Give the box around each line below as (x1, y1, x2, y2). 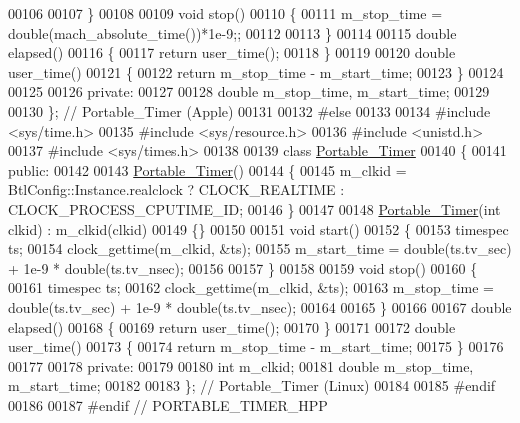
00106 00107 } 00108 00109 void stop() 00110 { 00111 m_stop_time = (8, 3, 443, 23)
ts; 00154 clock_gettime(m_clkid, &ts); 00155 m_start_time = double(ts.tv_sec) (8, 238, 512, 259)
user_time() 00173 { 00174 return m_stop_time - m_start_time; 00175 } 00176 (8, 336, 504, 357)
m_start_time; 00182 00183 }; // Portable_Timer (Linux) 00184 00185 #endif (8, 375, 496, 396)
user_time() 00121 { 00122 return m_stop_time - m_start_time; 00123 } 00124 (8, 61, 504, 82)
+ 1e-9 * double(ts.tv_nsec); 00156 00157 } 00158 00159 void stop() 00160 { (8, 257, 478, 278)
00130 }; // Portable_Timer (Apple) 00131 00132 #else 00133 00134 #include (8, 100, 491, 121)
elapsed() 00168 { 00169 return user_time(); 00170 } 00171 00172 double (8, 316, 456, 337)
